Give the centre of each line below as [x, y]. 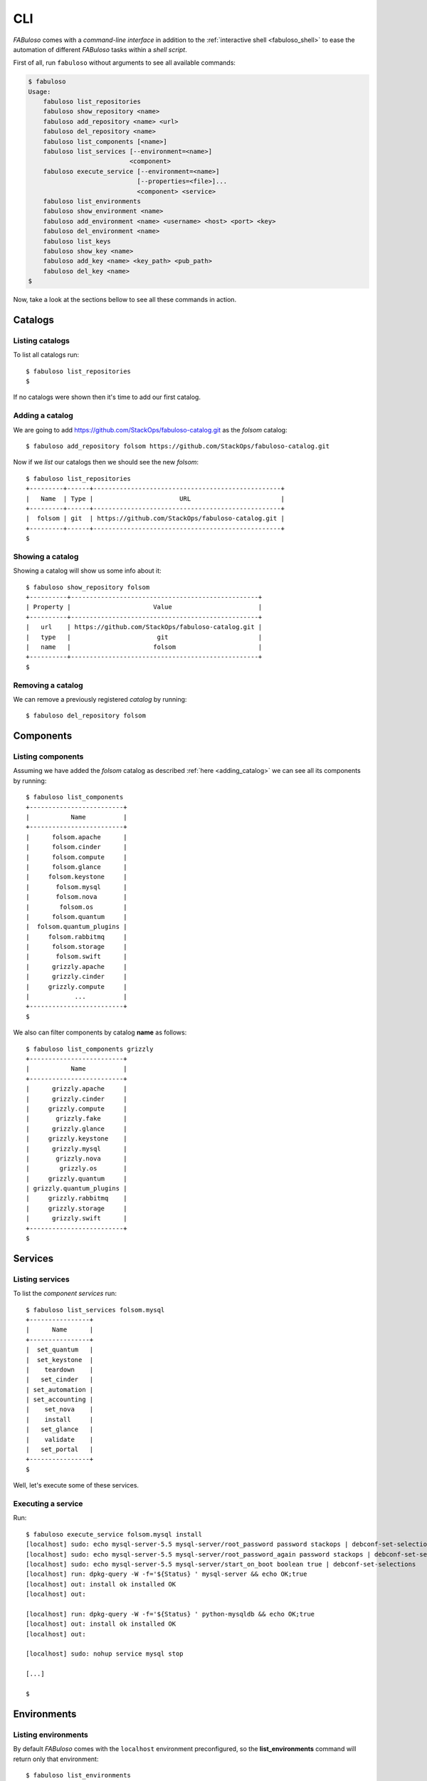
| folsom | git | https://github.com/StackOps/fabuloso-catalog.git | [155, 519]
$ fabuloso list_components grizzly [90, 1049]
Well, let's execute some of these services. [76, 1485]
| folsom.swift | [77, 957]
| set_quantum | [60, 1350]
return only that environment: [56, 1759]
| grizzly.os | [77, 1169]
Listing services [42, 1279]
